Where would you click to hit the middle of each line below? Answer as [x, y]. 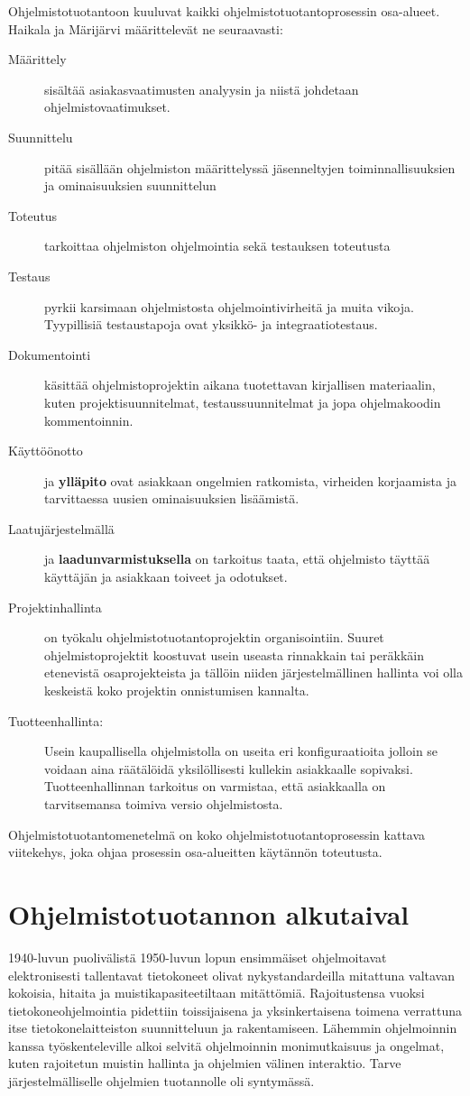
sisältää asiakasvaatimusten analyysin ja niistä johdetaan [202, 89]
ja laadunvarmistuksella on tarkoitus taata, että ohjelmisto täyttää [237, 559]
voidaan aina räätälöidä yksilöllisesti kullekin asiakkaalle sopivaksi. [229, 768]
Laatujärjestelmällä [61, 528]
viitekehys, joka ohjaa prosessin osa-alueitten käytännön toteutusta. [195, 852]
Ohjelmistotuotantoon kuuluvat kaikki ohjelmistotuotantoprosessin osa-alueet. [224, 11]
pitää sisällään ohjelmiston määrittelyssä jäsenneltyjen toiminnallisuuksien [250, 167]
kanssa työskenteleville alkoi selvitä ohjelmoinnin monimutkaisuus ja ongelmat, [226, 1045]
